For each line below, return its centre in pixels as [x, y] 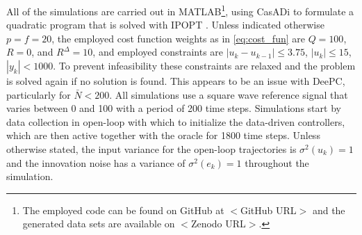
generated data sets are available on [99, 224]
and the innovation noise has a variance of [96, 162]
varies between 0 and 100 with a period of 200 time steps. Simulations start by [174, 108]
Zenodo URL [218, 224]
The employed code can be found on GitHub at [123, 210]
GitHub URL [268, 210]
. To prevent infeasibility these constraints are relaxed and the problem [204, 66]
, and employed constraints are [158, 52]
